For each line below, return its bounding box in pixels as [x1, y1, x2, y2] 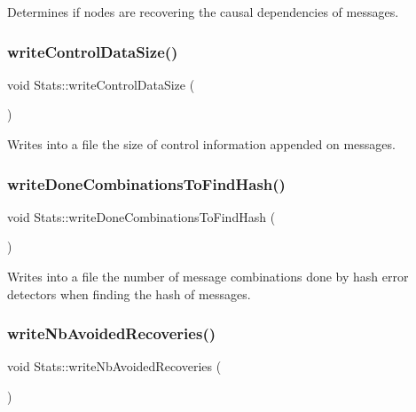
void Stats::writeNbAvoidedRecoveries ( [7, 357, 222, 376]
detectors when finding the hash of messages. [7, 284, 251, 303]
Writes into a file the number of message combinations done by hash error [7, 267, 409, 285]
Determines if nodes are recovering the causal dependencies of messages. [7, 3, 399, 20]
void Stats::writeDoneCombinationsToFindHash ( [7, 207, 276, 226]
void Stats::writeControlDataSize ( [7, 75, 195, 93]
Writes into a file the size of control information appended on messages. [7, 135, 396, 153]
